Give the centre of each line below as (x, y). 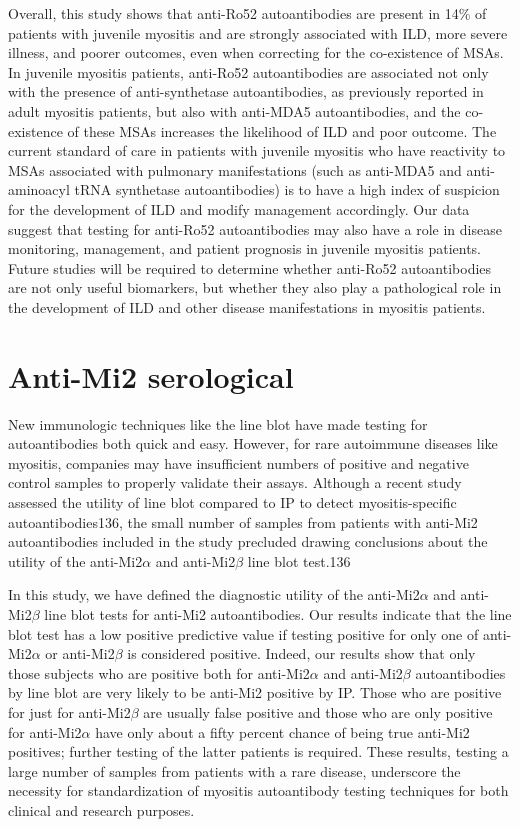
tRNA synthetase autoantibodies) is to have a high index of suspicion (287, 189)
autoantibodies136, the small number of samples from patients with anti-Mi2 (243, 521)
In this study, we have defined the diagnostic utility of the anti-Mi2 (214, 594)
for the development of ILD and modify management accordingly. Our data (239, 208)
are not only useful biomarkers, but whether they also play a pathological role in (255, 287)
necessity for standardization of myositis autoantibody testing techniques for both (258, 790)
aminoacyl (39, 189)
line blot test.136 (299, 560)
